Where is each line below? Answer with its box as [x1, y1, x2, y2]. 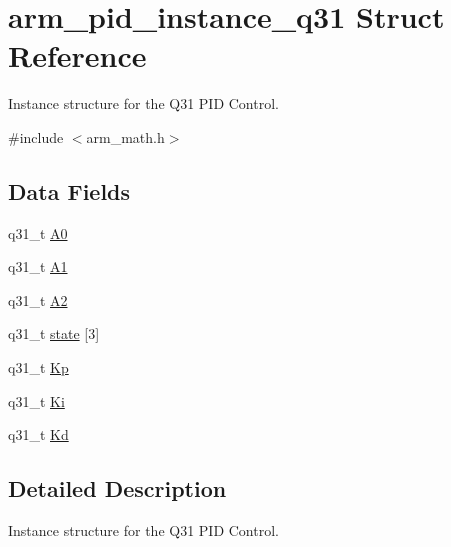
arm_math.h [86, 126, 165, 147]
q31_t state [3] [8, 323, 100, 344]
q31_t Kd [8, 424, 69, 445]
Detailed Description [8, 473, 227, 504]
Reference [8, 35, 147, 76]
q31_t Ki [8, 390, 65, 411]
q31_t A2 [8, 289, 68, 310]
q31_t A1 [8, 256, 68, 277]
